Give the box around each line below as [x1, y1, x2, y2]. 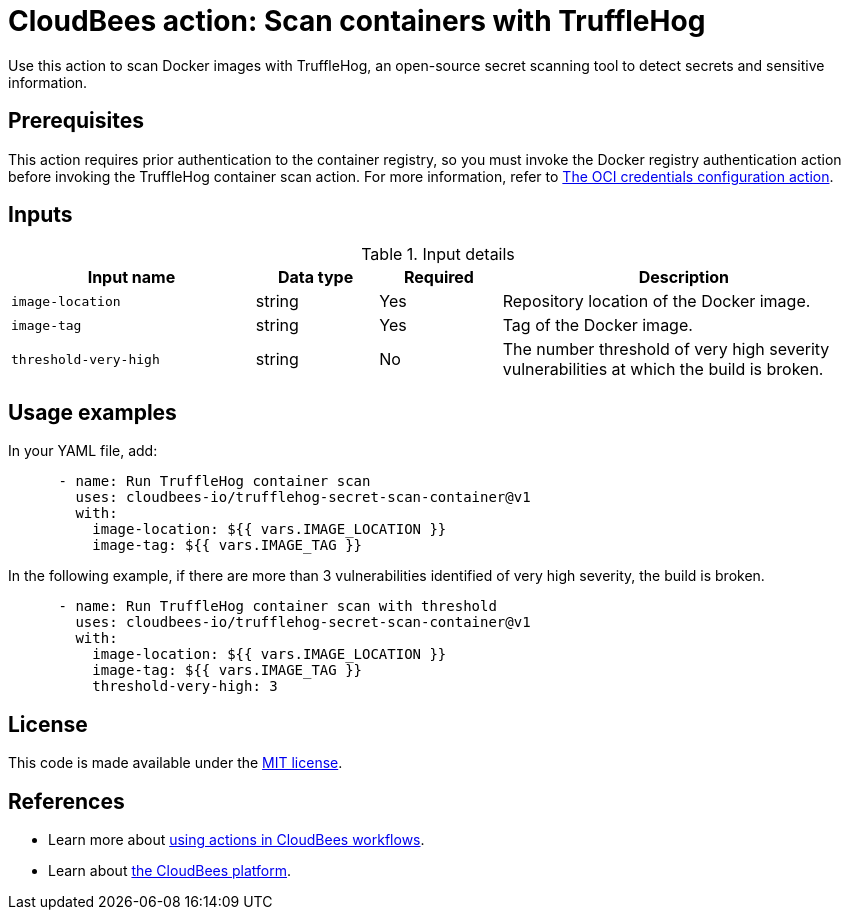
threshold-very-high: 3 [92, 678, 278, 695]
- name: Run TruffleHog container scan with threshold [58, 598, 497, 615]
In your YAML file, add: [8, 442, 158, 460]
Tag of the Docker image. [502, 315, 693, 336]
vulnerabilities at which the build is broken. [502, 359, 824, 380]
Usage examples [8, 399, 177, 425]
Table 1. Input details [361, 244, 515, 265]
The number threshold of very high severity [502, 339, 830, 360]
